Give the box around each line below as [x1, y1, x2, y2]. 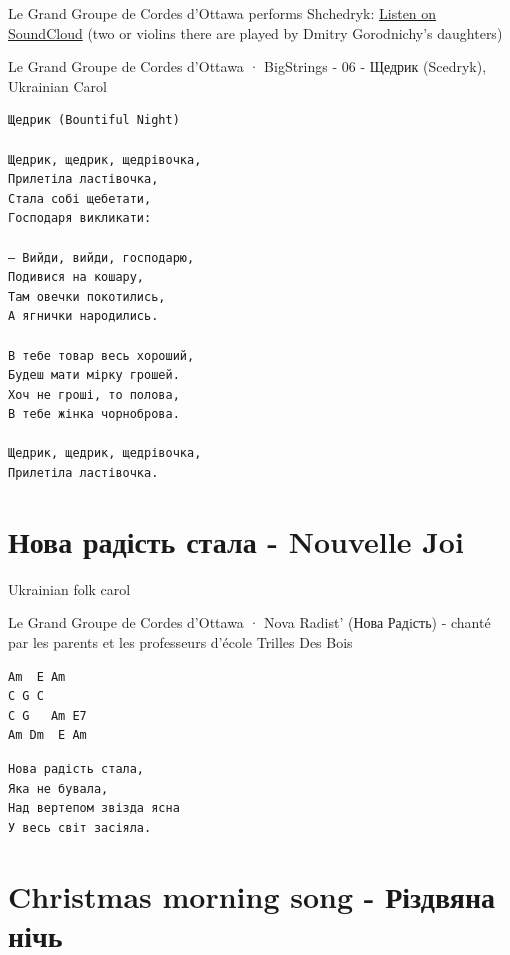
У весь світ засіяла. [8, 820, 152, 835]
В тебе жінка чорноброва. [8, 407, 180, 422]
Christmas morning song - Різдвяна [8, 875, 496, 916]
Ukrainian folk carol [8, 578, 131, 599]
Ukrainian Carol [8, 75, 107, 96]
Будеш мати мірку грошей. [8, 368, 180, 383]
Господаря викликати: [8, 211, 152, 226]
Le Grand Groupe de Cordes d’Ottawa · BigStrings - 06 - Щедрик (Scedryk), [8, 56, 487, 77]
